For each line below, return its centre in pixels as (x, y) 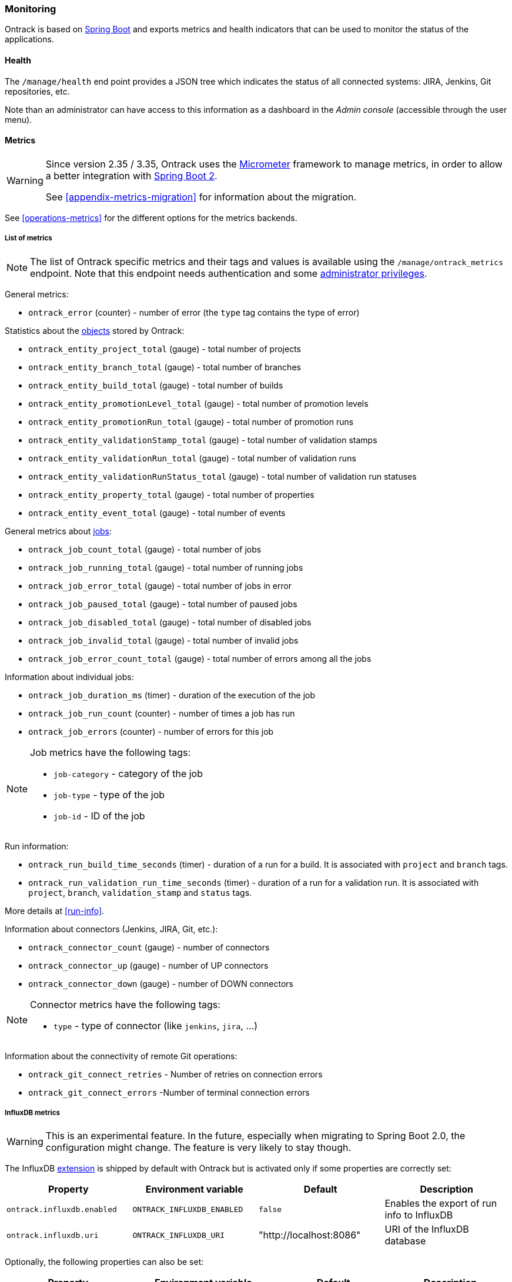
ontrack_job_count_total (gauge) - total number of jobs (145, 549)
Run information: (37, 846)
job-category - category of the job (128, 773)
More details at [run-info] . (55, 911)
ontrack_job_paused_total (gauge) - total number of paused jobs (163, 604)
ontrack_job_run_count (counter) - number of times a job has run (162, 713)
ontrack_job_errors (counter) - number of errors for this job (151, 731)
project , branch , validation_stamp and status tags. (140, 892)
